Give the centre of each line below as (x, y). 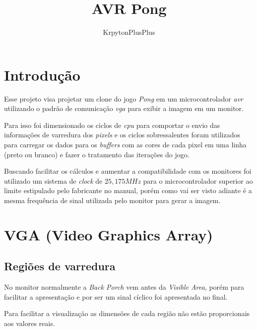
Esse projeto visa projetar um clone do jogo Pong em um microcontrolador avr (124, 98)
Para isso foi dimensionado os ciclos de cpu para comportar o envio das (112, 125)
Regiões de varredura (60, 266)
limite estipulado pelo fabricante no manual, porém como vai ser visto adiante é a (128, 190)
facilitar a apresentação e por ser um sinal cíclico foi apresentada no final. (116, 296)
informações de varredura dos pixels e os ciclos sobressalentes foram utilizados (122, 135)
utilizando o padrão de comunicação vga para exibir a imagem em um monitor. (124, 108)
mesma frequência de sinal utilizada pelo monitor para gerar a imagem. (112, 200)
